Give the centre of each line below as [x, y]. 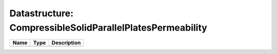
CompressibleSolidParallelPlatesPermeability [108, 28]
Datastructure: [42, 13]
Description [66, 43]
